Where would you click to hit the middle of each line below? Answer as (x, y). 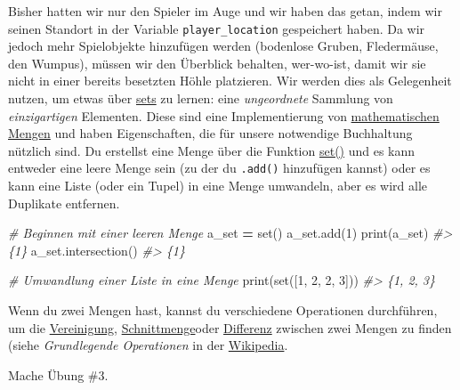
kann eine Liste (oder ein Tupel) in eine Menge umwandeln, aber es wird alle (218, 186)
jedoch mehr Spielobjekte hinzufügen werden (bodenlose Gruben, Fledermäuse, (223, 46)
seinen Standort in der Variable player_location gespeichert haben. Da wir (217, 28)
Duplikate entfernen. (64, 203)
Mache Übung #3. (58, 374)
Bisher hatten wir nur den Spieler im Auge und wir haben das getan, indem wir (225, 11)
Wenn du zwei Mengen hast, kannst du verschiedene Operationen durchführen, (223, 310)
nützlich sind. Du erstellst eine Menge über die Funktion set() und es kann (212, 150)
